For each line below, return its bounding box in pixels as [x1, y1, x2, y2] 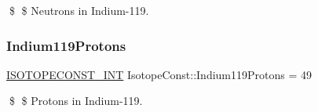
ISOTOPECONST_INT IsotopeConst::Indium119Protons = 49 [6, 66, 313, 82]
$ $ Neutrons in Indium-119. [9, 2, 149, 18]
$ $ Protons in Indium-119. [9, 92, 143, 109]
